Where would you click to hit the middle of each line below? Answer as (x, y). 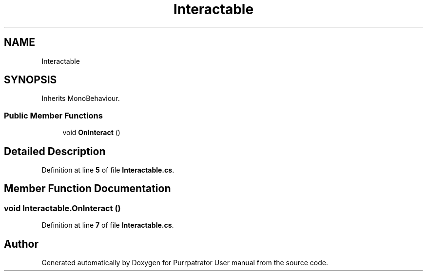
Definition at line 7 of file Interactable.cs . (108, 225)
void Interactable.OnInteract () (62, 208)
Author (21, 244)
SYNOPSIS (30, 80)
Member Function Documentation (87, 189)
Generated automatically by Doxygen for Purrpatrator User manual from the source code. (185, 263)
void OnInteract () (91, 133)
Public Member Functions (53, 115)
